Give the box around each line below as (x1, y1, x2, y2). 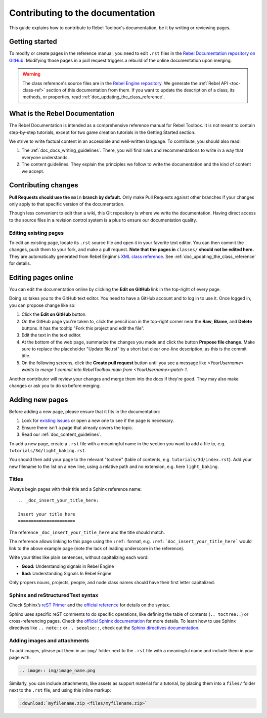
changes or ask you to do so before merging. (9, 383, 101, 389)
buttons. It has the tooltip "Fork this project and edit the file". (21, 325, 145, 331)
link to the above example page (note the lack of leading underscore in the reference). (9, 545, 185, 551)
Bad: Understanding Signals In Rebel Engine (21, 570, 112, 576)
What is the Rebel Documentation (9, 109, 115, 118)
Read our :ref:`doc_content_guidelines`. (21, 431, 102, 437)
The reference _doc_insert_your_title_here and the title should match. (9, 529, 165, 535)
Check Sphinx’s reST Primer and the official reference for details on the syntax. (9, 602, 171, 608)
